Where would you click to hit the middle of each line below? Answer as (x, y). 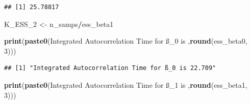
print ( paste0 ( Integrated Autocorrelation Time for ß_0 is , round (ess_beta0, (126, 41)
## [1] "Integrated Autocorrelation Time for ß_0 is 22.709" (110, 68)
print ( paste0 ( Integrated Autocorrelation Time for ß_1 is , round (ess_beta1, (126, 84)
